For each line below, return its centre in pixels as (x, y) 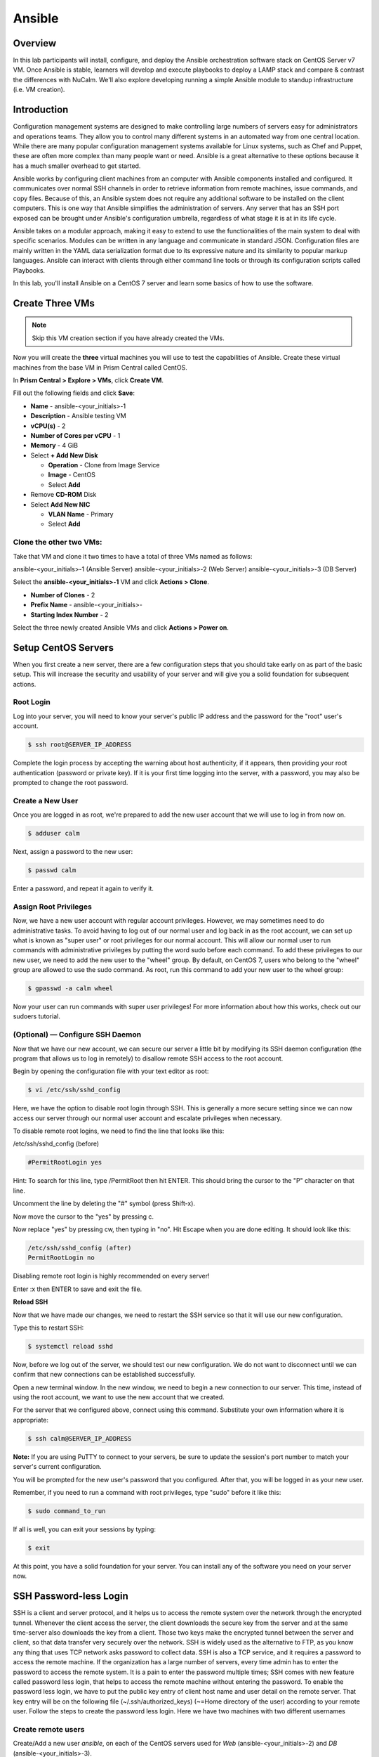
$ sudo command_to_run (67, 1511)
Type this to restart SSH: (48, 1328)
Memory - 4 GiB (54, 446)
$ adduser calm (54, 834)
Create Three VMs (54, 303)
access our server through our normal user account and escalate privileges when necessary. (147, 1118)
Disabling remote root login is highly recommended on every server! (111, 1276)
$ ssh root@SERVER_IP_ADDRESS (80, 745)
